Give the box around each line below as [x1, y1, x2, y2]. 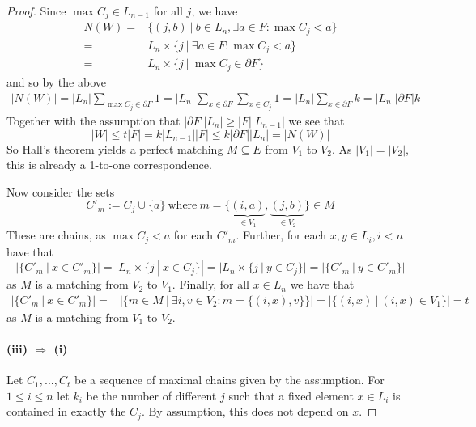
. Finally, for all [172, 276, 249, 293]
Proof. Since [6, 2, 66, 19]
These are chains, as [6, 226, 106, 243]
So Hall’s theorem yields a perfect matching [6, 140, 223, 157]
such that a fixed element [228, 387, 354, 404]
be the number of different [86, 387, 217, 404]
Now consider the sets [6, 183, 115, 200]
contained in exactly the [6, 403, 126, 420]
